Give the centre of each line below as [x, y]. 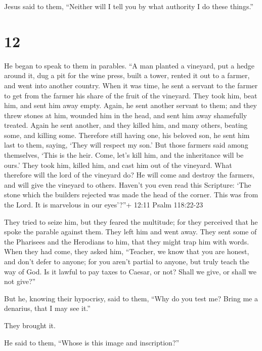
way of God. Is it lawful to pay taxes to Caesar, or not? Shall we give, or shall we [130, 271]
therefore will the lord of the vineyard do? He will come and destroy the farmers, [129, 175]
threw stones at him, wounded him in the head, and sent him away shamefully [126, 115]
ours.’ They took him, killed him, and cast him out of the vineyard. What [118, 165]
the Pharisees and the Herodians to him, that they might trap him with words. [127, 241]
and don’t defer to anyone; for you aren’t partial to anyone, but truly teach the [127, 261]
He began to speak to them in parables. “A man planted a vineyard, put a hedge [129, 65]
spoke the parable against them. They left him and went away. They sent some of [130, 232]
